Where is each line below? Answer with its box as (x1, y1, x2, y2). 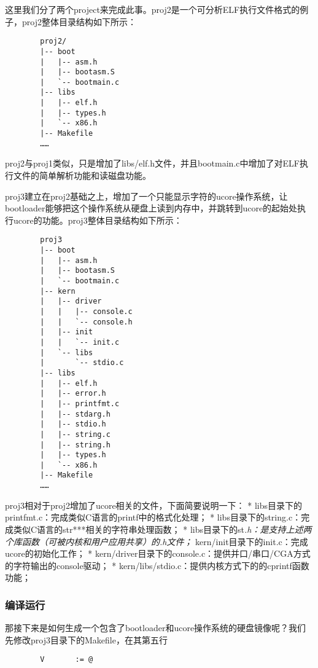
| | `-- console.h (40, 317, 133, 326)
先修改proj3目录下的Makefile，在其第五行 (5, 633, 168, 646)
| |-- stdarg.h (40, 409, 111, 418)
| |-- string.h (40, 440, 111, 449)
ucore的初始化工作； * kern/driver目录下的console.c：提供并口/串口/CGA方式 (5, 547, 311, 560)
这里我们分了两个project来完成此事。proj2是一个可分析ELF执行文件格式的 (5, 3, 300, 15)
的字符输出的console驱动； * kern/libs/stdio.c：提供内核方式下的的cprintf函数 (5, 559, 309, 572)
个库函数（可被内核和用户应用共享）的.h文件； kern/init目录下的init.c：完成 (5, 535, 308, 548)
